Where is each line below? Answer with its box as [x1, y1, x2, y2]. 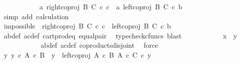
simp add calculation [3, 11, 69, 21]
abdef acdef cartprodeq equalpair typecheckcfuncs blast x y [3, 30, 237, 40]
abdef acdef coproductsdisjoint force [40, 40, 158, 50]
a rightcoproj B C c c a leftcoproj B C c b [39, 1, 182, 11]
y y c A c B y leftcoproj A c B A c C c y [3, 49, 151, 60]
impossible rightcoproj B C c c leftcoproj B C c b [3, 21, 171, 31]
